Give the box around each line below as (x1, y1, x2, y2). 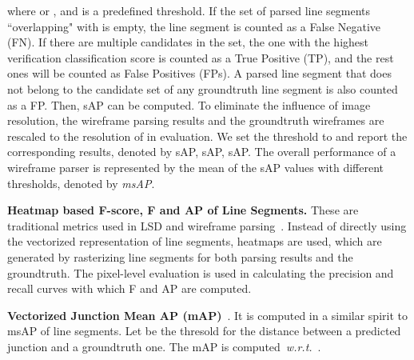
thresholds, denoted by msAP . (7, 174, 155, 191)
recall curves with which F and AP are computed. (7, 280, 252, 297)
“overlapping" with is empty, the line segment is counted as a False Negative (7, 18, 381, 34)
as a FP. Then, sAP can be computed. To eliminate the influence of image (7, 96, 371, 113)
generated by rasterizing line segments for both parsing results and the (7, 248, 353, 265)
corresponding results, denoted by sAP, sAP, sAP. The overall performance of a (7, 143, 396, 160)
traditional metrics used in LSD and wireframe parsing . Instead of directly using (7, 217, 407, 234)
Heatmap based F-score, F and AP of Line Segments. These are (7, 202, 359, 218)
